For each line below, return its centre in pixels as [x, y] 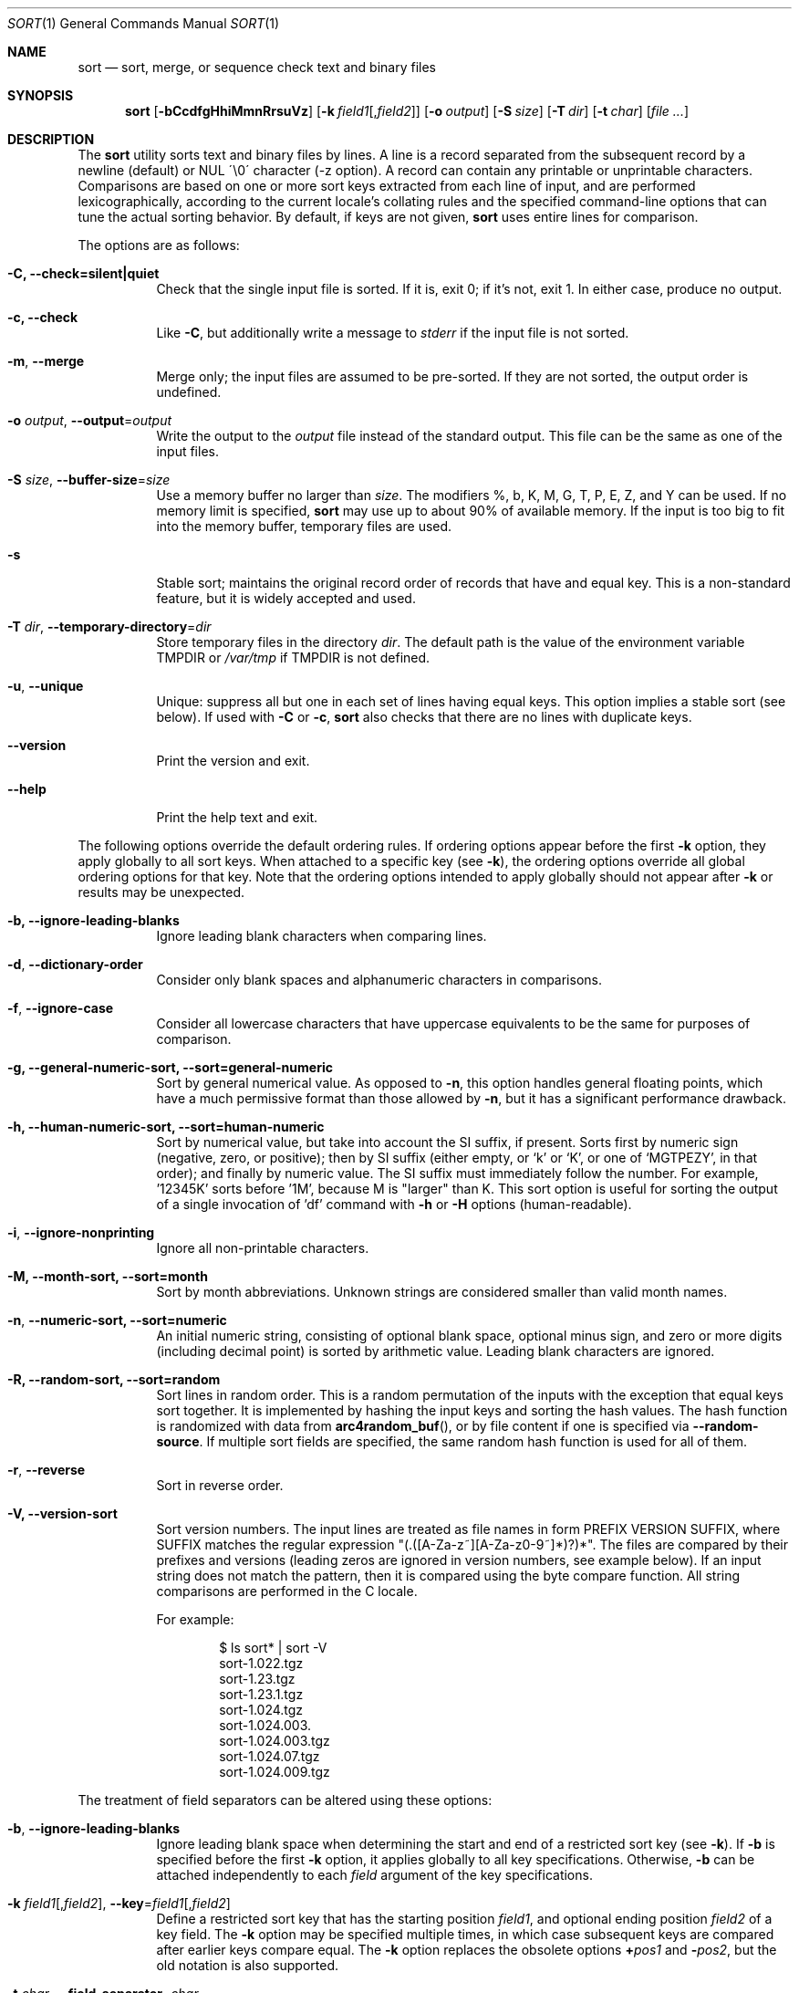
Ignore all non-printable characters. [263, 1248]
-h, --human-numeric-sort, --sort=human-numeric [166, 1127]
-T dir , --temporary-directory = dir [109, 626]
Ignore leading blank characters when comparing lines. [322, 936]
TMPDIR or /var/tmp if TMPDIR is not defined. [293, 657]
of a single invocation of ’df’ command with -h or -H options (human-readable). [394, 1204]
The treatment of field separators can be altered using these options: [285, 1800]
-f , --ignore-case [61, 1008]
